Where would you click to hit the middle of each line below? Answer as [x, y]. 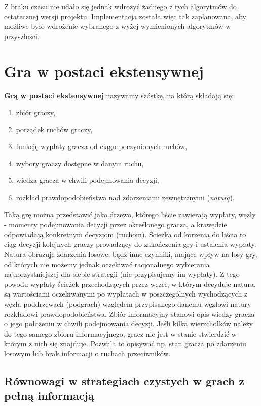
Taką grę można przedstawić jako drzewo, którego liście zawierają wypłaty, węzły [130, 214]
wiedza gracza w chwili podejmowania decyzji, [87, 180]
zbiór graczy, [35, 112]
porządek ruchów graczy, [54, 129]
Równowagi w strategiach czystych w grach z [124, 380]
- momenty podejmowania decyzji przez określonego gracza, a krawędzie [116, 224]
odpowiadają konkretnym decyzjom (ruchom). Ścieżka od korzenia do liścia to [125, 234]
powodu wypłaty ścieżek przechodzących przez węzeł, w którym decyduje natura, [130, 284]
